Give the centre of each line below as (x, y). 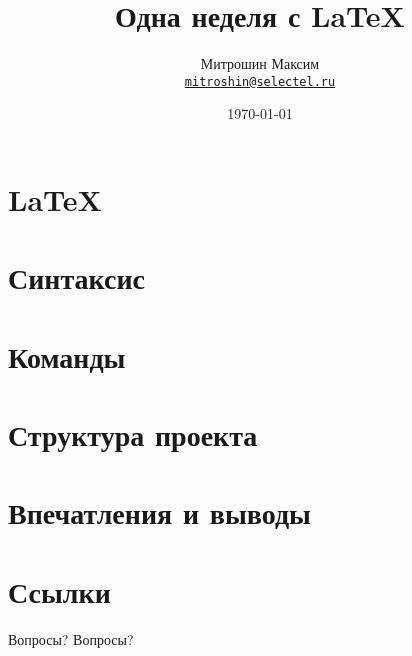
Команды (67, 355)
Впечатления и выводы (159, 512)
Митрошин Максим (260, 63)
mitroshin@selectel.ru (260, 81)
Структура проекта (133, 434)
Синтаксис (77, 277)
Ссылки (59, 590)
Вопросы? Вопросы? (71, 638)
